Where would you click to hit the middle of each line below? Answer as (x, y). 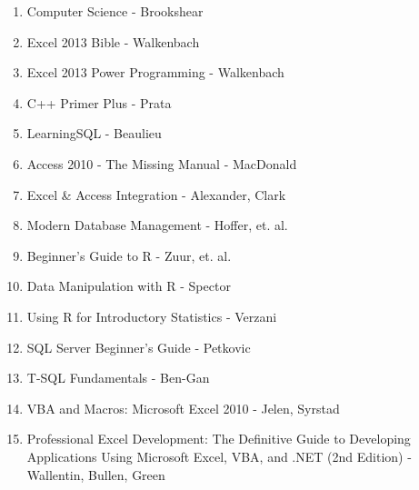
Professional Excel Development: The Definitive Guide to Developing (219, 439)
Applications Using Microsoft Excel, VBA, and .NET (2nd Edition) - (219, 456)
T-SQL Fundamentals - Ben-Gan (118, 378)
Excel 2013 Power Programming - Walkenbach (155, 72)
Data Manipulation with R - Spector (129, 286)
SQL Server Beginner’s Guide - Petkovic (139, 347)
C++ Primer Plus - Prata (99, 102)
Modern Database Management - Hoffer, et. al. (157, 225)
